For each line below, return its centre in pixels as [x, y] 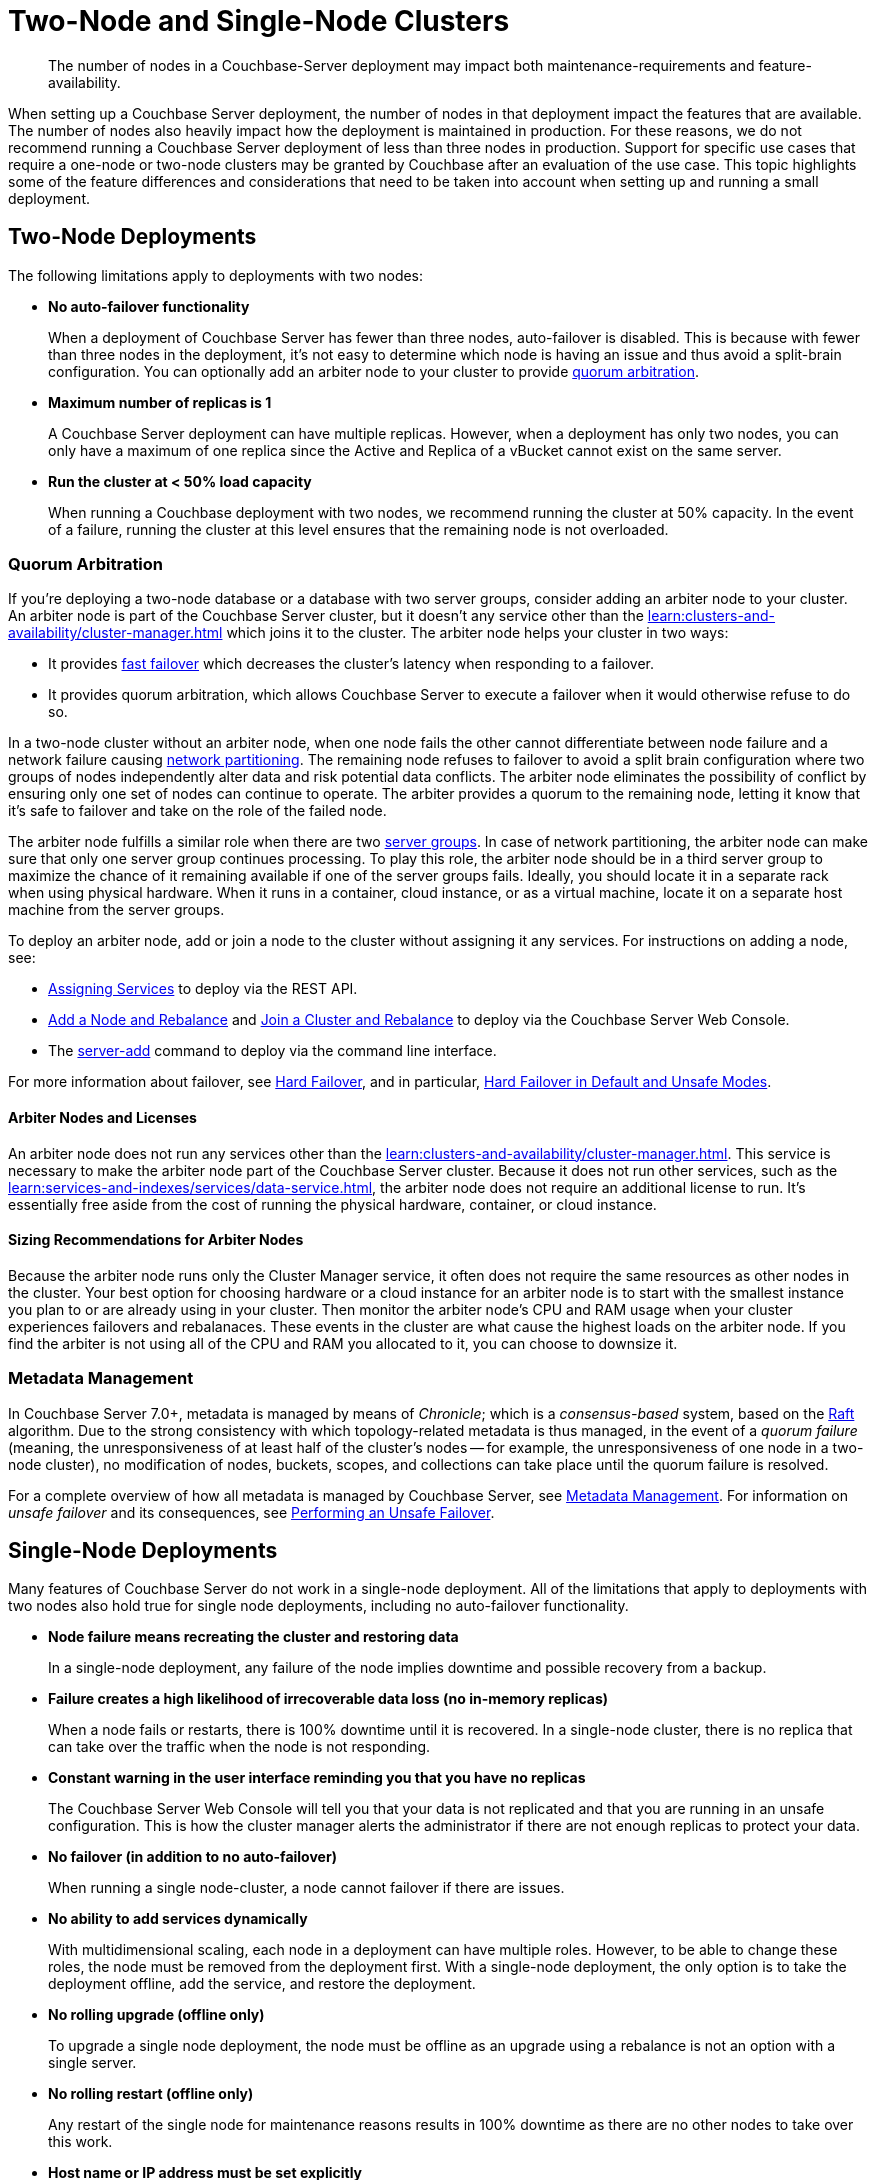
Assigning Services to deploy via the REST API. [203, 989]
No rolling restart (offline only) [151, 2094]
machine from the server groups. [116, 910]
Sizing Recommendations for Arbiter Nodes [156, 1240]
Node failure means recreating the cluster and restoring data [253, 1637]
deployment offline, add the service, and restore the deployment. [262, 1984]
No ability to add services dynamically [178, 1919]
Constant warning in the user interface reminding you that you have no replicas [317, 1778]
